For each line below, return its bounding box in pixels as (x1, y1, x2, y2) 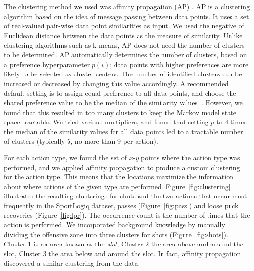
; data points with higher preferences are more (110, 59, 249, 69)
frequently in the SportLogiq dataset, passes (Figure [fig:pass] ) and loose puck (4, 200, 239, 210)
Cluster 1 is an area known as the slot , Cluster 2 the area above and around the (4, 239, 244, 249)
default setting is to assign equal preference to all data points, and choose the (4, 88, 236, 98)
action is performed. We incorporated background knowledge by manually (4, 220, 225, 230)
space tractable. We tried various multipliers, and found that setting (4, 117, 208, 127)
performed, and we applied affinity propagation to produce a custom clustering (4, 162, 240, 172)
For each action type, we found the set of (4, 152, 127, 162)
